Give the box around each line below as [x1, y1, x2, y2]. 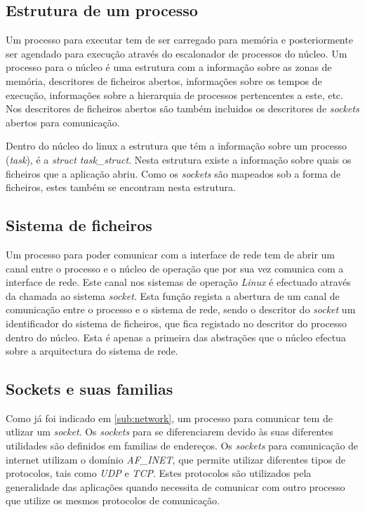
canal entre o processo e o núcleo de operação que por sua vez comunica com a [6, 261, 344, 275]
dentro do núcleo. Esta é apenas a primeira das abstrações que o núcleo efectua [6, 329, 346, 344]
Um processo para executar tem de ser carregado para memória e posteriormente [6, 32, 353, 47]
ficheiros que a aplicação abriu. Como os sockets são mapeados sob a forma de [6, 166, 341, 180]
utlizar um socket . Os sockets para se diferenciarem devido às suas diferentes [6, 424, 333, 439]
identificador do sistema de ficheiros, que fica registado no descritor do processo [6, 315, 347, 330]
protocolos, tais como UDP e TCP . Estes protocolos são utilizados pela [6, 466, 312, 480]
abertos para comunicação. [6, 114, 120, 129]
